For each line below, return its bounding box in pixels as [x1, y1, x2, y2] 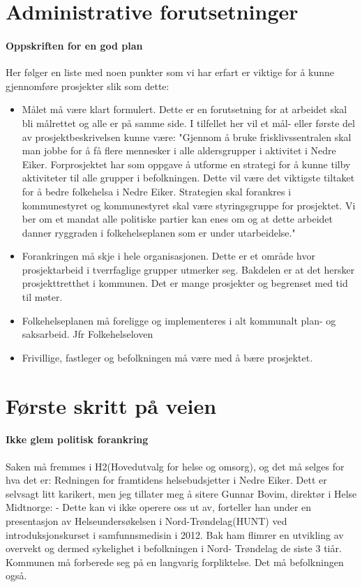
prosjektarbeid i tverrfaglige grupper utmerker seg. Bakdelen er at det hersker [22, 262, 355, 276]
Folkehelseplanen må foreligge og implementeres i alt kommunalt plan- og [22, 313, 336, 327]
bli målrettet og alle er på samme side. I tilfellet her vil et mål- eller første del [22, 115, 355, 130]
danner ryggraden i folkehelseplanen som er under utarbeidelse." [22, 225, 296, 239]
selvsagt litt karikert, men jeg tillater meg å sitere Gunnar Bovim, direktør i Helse [6, 486, 357, 500]
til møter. [22, 290, 63, 304]
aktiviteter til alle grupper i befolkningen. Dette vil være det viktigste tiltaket [22, 170, 355, 185]
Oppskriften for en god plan [6, 38, 143, 52]
